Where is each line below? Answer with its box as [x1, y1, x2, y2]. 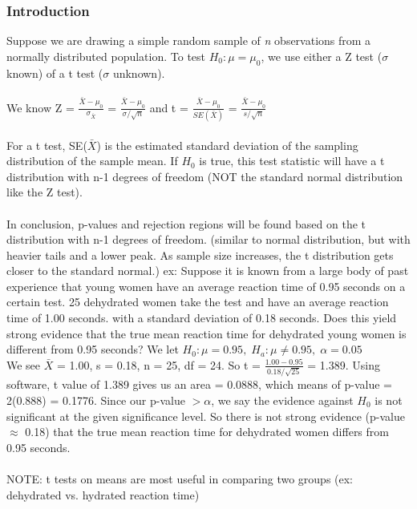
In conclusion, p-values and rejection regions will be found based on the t [6, 215, 366, 232]
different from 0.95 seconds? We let [6, 341, 179, 358]
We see [6, 356, 41, 373]
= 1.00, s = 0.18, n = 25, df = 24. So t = [56, 356, 261, 373]
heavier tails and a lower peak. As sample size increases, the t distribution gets [6, 246, 394, 263]
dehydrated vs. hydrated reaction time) [6, 486, 200, 503]
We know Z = [6, 99, 75, 115]
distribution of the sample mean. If [6, 152, 178, 169]
